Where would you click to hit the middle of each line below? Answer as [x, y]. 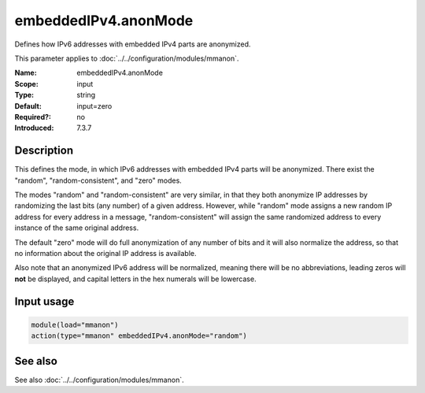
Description [44, 151]
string [86, 95]
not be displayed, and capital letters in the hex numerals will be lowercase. [135, 279]
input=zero [94, 106]
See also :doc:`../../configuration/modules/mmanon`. [99, 380]
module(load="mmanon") [75, 324]
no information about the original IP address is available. [105, 253]
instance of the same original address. [77, 228]
